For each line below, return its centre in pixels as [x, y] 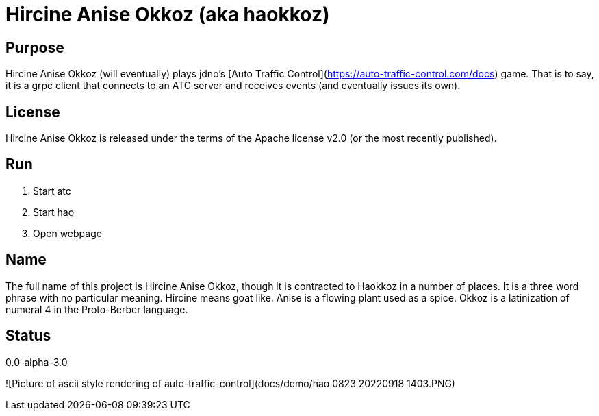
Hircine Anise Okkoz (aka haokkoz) [168, 14]
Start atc [52, 191]
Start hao [54, 212]
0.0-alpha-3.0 [37, 362]
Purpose [35, 47]
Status [28, 336]
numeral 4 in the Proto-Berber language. [97, 309]
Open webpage [67, 233]
